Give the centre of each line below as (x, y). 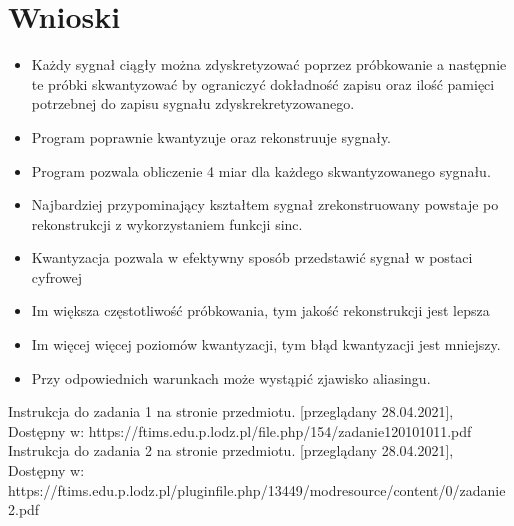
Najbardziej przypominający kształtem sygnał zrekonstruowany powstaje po (265, 204)
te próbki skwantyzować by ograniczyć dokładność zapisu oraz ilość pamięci (263, 83)
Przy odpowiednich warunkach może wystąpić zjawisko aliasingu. (231, 377)
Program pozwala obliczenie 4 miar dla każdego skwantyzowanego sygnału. (261, 170)
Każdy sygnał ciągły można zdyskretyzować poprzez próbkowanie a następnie (269, 64)
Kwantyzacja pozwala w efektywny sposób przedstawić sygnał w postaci (252, 257)
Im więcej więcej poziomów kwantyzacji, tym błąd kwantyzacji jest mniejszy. (266, 344)
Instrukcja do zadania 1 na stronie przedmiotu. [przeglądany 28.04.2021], (231, 411)
